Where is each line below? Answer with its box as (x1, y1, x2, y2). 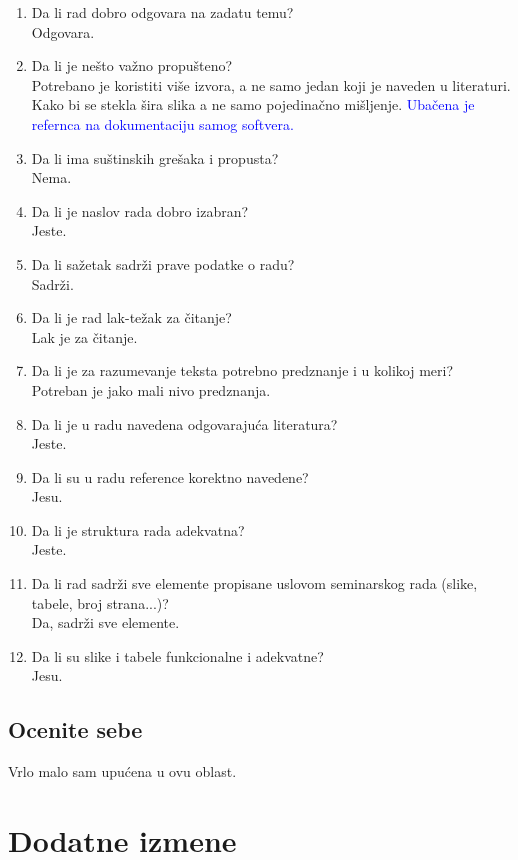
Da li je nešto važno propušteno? (31, 55, 233, 76)
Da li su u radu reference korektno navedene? (31, 466, 309, 487)
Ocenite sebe (8, 714, 143, 745)
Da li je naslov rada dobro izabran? (31, 200, 249, 221)
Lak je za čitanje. (31, 326, 138, 347)
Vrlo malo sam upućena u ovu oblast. (8, 761, 237, 782)
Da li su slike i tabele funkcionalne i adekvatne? (31, 645, 324, 666)
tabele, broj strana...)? (31, 592, 169, 613)
